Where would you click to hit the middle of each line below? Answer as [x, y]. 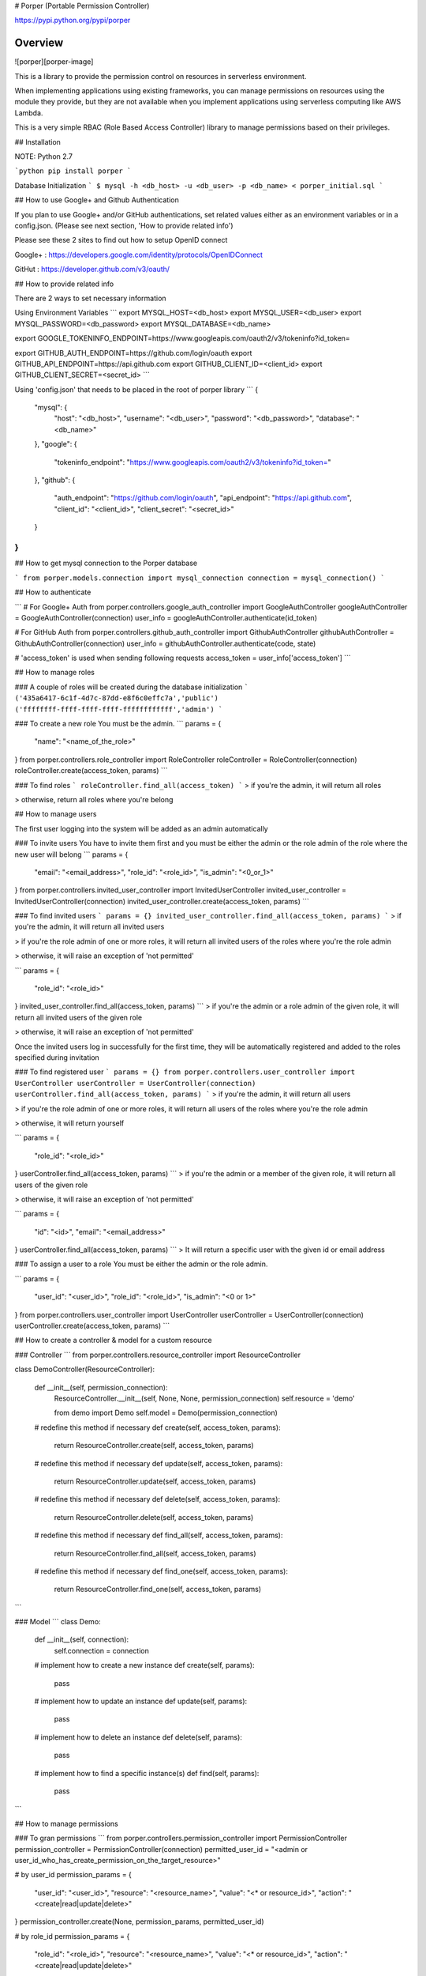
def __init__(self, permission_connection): [101, 1387]
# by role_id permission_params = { [72, 1936]
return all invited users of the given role [78, 1017]
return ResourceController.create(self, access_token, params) [154, 1446]
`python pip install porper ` [73, 171]
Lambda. [29, 113]
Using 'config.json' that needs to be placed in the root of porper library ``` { [136, 389]
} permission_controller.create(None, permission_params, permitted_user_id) [139, 1921]
